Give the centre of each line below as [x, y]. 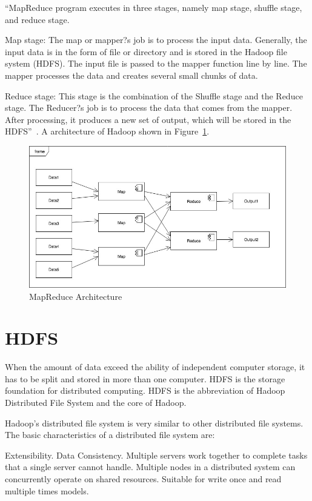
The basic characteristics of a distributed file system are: [110, 435]
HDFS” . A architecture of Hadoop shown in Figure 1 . [107, 131]
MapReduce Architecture [76, 296]
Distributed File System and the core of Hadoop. [96, 403]
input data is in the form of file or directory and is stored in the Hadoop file [146, 51]
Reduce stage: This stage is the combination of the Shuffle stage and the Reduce [154, 95]
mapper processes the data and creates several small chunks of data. [131, 75]
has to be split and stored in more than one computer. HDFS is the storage [145, 378]
